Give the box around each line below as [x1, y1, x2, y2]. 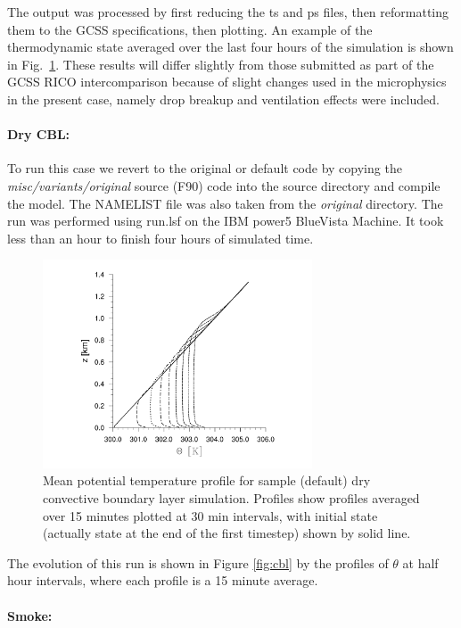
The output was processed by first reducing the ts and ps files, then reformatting [7, 3, 449, 21]
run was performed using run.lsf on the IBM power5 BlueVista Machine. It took [7, 211, 444, 230]
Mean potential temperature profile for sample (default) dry [43, 471, 371, 490]
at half [402, 553, 439, 572]
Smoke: [7, 606, 53, 624]
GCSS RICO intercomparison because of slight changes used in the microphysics [7, 72, 447, 91]
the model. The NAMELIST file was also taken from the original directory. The [7, 194, 443, 212]
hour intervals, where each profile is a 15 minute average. [7, 571, 318, 590]
